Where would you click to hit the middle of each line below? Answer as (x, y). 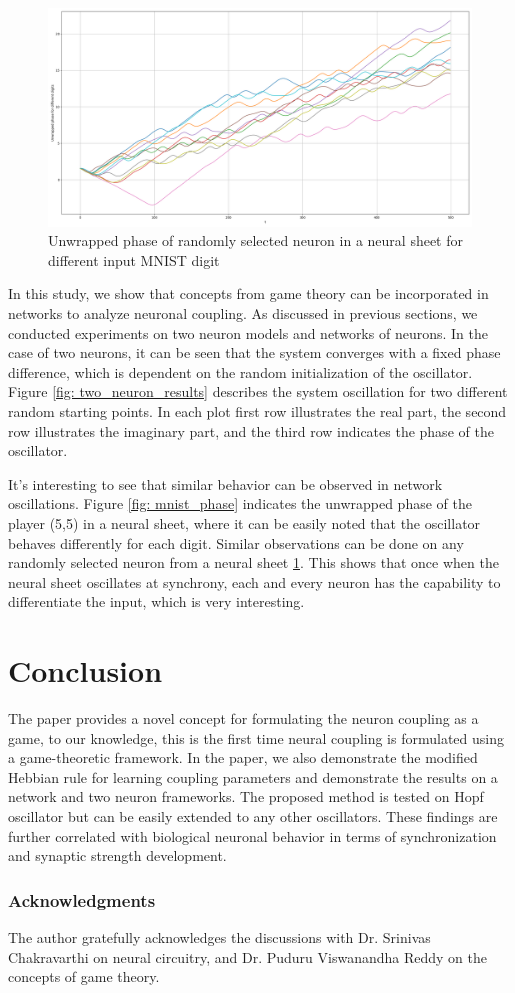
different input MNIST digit (134, 259)
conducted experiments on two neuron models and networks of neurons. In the (248, 332)
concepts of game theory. (84, 976)
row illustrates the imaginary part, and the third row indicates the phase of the (251, 430)
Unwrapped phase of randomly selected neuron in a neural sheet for (256, 240)
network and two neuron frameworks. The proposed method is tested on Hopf (246, 796)
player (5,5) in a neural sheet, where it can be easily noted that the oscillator (244, 522)
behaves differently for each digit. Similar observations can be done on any (236, 542)
